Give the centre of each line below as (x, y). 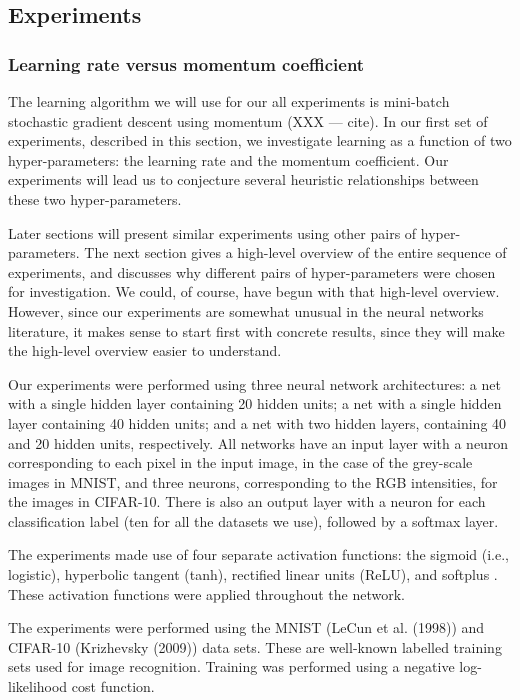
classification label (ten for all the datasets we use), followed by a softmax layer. (253, 520)
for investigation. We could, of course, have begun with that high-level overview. (254, 291)
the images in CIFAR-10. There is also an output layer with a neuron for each (247, 501)
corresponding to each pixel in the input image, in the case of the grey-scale (240, 462)
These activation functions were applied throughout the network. (206, 593)
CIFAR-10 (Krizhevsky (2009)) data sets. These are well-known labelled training (255, 646)
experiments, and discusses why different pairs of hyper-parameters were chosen (252, 271)
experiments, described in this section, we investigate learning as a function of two (260, 140)
